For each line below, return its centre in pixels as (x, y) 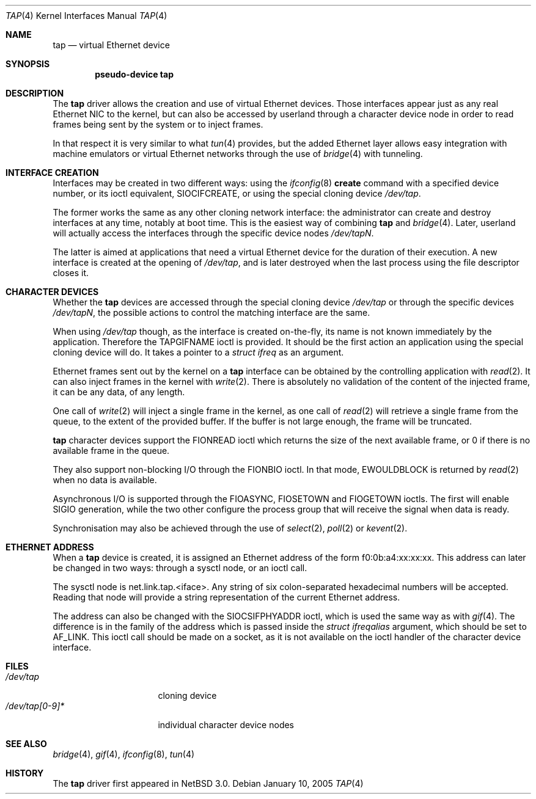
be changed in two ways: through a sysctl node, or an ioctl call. (180, 568)
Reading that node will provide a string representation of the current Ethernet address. (226, 597)
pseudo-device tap (134, 74)
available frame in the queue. (111, 451)
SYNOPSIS (28, 64)
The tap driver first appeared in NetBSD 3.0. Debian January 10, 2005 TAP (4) (208, 783)
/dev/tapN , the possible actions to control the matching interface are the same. (211, 312)
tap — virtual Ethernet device (111, 45)
